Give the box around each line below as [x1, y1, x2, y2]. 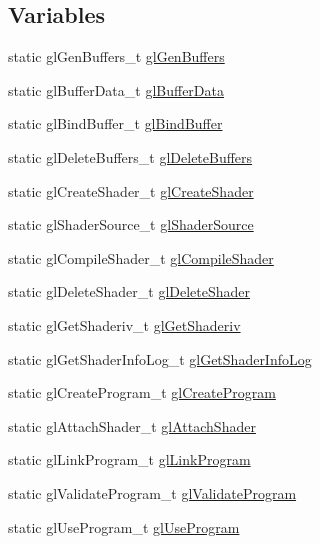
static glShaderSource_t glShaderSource [8, 214, 254, 235]
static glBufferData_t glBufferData [8, 79, 224, 100]
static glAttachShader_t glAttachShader [8, 415, 256, 436]
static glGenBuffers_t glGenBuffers [8, 46, 225, 67]
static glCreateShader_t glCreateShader [8, 180, 254, 201]
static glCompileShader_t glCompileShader [8, 247, 274, 268]
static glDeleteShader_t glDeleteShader [8, 281, 251, 302]
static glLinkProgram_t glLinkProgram [8, 449, 251, 470]
